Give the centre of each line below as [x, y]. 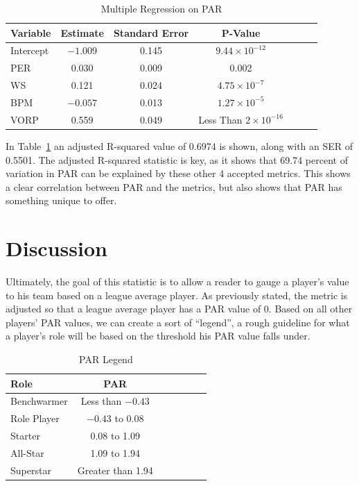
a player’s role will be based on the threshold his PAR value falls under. [158, 336]
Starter [25, 436]
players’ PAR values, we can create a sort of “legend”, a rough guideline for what [178, 322]
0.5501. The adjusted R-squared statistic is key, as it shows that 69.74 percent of [177, 159]
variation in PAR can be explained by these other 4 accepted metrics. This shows [178, 173]
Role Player [35, 418]
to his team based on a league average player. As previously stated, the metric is [177, 295]
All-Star [27, 452]
